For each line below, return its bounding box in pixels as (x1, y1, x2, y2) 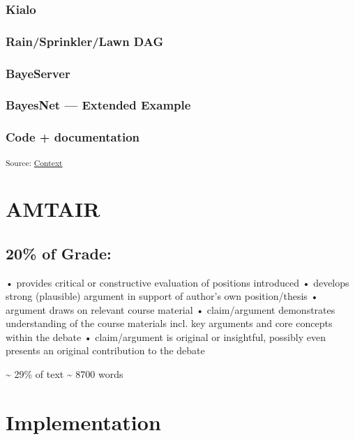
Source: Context (6, 156, 63, 168)
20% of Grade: (6, 242, 112, 264)
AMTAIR (6, 195, 100, 223)
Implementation (6, 407, 161, 436)
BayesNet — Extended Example (6, 96, 191, 114)
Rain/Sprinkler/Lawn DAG (6, 32, 164, 50)
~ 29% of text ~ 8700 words (6, 367, 123, 381)
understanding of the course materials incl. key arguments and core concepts (6, 316, 333, 331)
